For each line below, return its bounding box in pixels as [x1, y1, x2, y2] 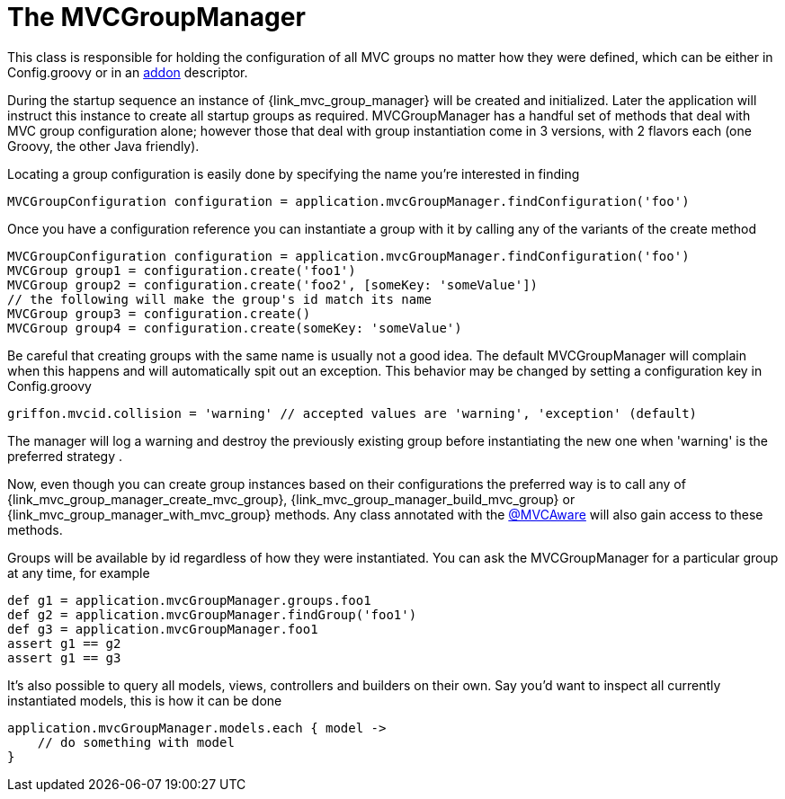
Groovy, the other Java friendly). [7, 138, 200, 154]
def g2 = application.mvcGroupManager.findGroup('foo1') [7, 607, 417, 622]
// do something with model [37, 734, 235, 750]
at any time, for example [7, 564, 150, 581]
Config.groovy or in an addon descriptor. [7, 64, 248, 80]
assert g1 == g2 [7, 635, 121, 651]
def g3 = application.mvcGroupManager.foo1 [7, 621, 318, 636]
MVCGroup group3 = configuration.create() [7, 306, 311, 321]
